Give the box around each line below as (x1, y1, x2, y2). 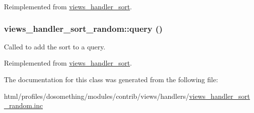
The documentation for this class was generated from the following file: (4, 74, 218, 84)
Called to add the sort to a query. (4, 41, 105, 51)
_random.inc (4, 100, 43, 111)
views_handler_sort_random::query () (4, 22, 163, 34)
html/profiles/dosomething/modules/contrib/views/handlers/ (4, 90, 190, 101)
